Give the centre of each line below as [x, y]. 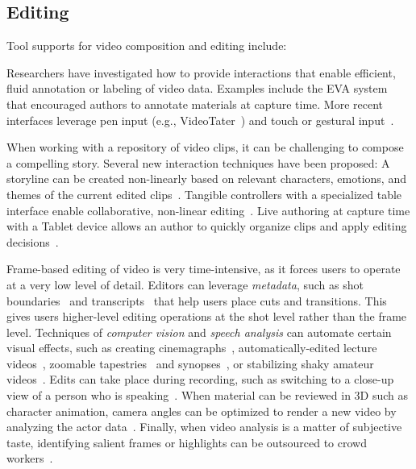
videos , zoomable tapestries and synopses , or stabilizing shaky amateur [190, 363]
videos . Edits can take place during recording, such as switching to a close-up [200, 379]
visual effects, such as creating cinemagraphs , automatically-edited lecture [192, 348]
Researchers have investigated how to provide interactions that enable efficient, [201, 72]
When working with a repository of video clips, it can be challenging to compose [205, 147]
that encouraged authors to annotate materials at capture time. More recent [195, 104]
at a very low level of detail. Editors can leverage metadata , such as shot [185, 284]
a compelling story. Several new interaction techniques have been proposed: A [198, 162]
